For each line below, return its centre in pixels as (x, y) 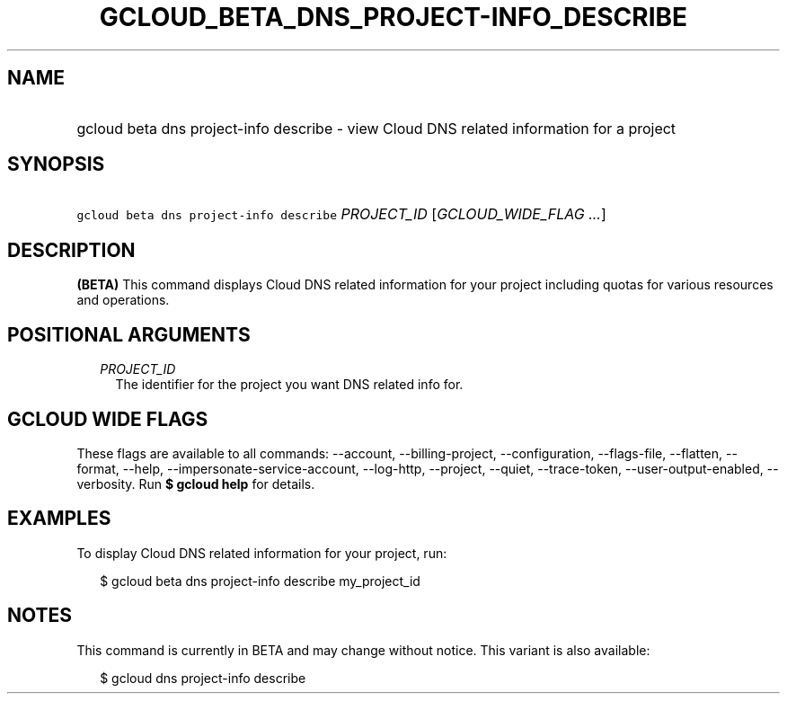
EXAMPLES (59, 519)
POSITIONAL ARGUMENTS (129, 334)
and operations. (123, 300)
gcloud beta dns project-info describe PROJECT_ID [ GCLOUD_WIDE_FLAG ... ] (341, 214)
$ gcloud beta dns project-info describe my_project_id (260, 581)
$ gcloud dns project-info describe (203, 678)
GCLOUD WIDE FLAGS (108, 419)
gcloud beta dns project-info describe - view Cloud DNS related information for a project (376, 128)
